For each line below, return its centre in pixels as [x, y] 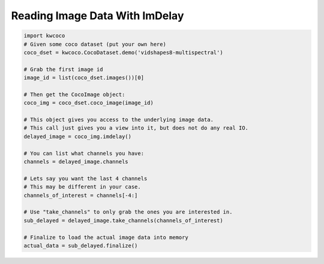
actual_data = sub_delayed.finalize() [81, 245]
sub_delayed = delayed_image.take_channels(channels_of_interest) [123, 220]
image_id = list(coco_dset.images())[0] [84, 78]
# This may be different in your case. [82, 187]
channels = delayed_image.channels [76, 162]
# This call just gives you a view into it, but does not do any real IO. [136, 128]
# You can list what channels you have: [84, 153]
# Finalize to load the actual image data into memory [106, 237]
